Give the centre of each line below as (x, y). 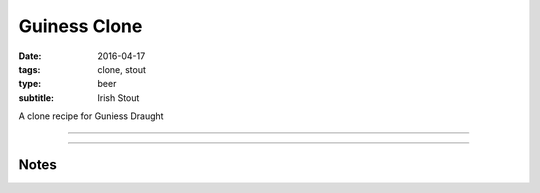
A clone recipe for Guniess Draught (91, 116)
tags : (29, 69)
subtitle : (36, 97)
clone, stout (122, 69)
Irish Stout (118, 97)
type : (30, 84)
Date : (30, 56)
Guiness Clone (80, 26)
